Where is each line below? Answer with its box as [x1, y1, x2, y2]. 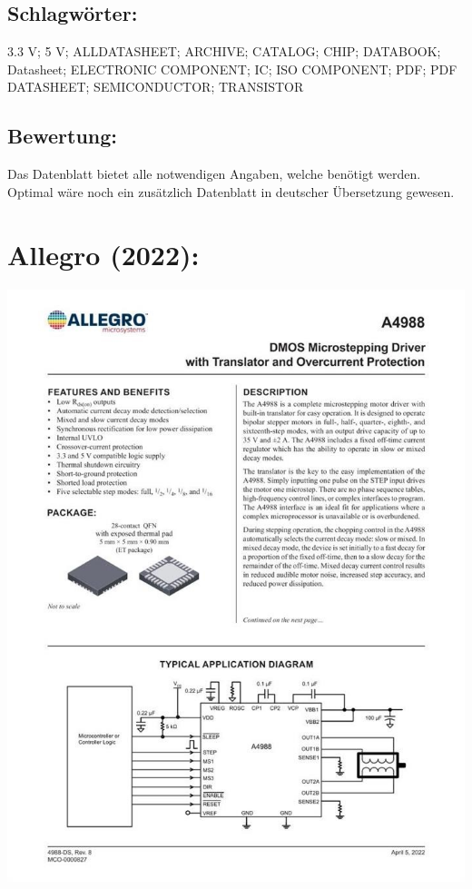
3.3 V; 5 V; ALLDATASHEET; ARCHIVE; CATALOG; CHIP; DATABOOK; [7, 42, 441, 61]
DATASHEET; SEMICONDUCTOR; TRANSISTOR [7, 77, 304, 96]
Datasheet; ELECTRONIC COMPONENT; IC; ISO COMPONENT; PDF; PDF [7, 59, 457, 78]
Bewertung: [7, 122, 118, 150]
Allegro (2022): [7, 235, 200, 272]
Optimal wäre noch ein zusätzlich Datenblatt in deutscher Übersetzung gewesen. [7, 182, 455, 201]
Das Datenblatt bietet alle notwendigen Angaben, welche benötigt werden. [7, 164, 421, 183]
